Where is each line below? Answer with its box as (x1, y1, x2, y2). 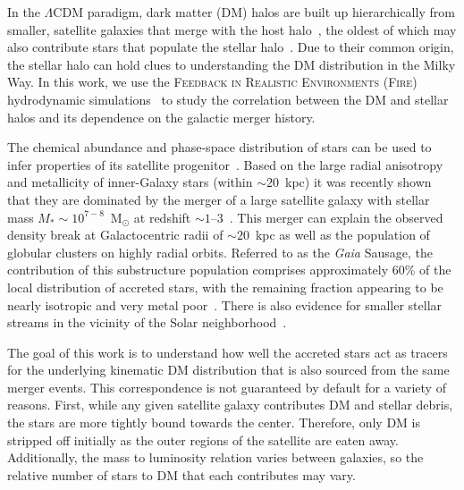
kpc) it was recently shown (285, 173, 432, 191)
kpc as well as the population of (255, 225, 430, 244)
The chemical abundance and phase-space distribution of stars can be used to (7, 138, 432, 156)
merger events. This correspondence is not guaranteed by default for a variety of (7, 377, 446, 396)
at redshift (133, 207, 191, 226)
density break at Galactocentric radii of (7, 225, 224, 244)
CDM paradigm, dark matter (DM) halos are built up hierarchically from (53, 3, 455, 21)
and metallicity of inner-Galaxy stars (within (7, 173, 253, 191)
